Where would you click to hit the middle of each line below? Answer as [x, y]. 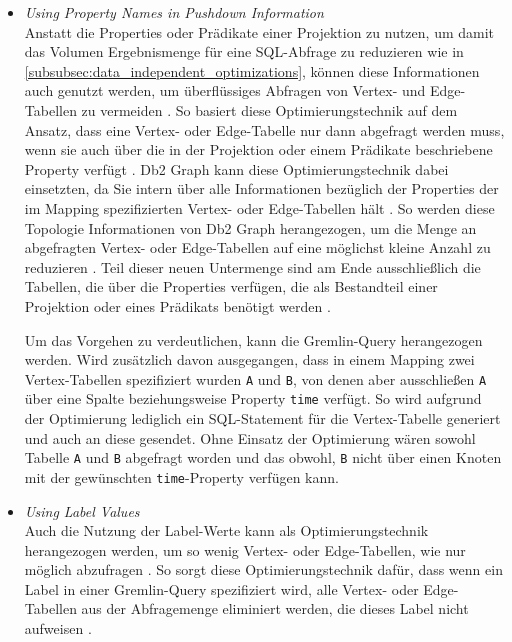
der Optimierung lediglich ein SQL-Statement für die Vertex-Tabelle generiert [262, 418]
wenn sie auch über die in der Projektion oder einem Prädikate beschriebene [258, 149]
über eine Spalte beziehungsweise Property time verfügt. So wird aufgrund [253, 398]
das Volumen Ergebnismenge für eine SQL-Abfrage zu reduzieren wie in [244, 51]
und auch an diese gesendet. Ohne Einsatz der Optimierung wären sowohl [250, 437]
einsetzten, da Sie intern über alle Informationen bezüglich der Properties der [261, 188]
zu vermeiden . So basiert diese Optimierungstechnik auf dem [269, 109]
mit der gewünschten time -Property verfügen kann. [181, 476]
